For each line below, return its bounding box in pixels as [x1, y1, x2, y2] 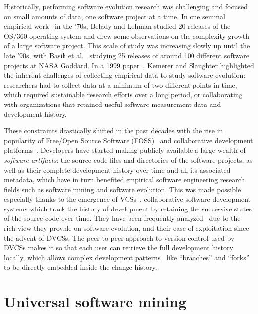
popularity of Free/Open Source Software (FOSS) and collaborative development [4, 135, 253, 145]
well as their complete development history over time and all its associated [4, 164, 231, 175]
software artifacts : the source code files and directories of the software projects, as [4, 154, 253, 165]
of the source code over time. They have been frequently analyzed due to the [4, 213, 241, 223]
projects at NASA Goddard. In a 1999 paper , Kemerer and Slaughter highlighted [4, 60, 254, 70]
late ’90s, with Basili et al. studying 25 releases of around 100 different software [4, 50, 249, 60]
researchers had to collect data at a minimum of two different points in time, [4, 79, 237, 90]
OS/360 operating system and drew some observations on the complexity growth [4, 30, 250, 41]
